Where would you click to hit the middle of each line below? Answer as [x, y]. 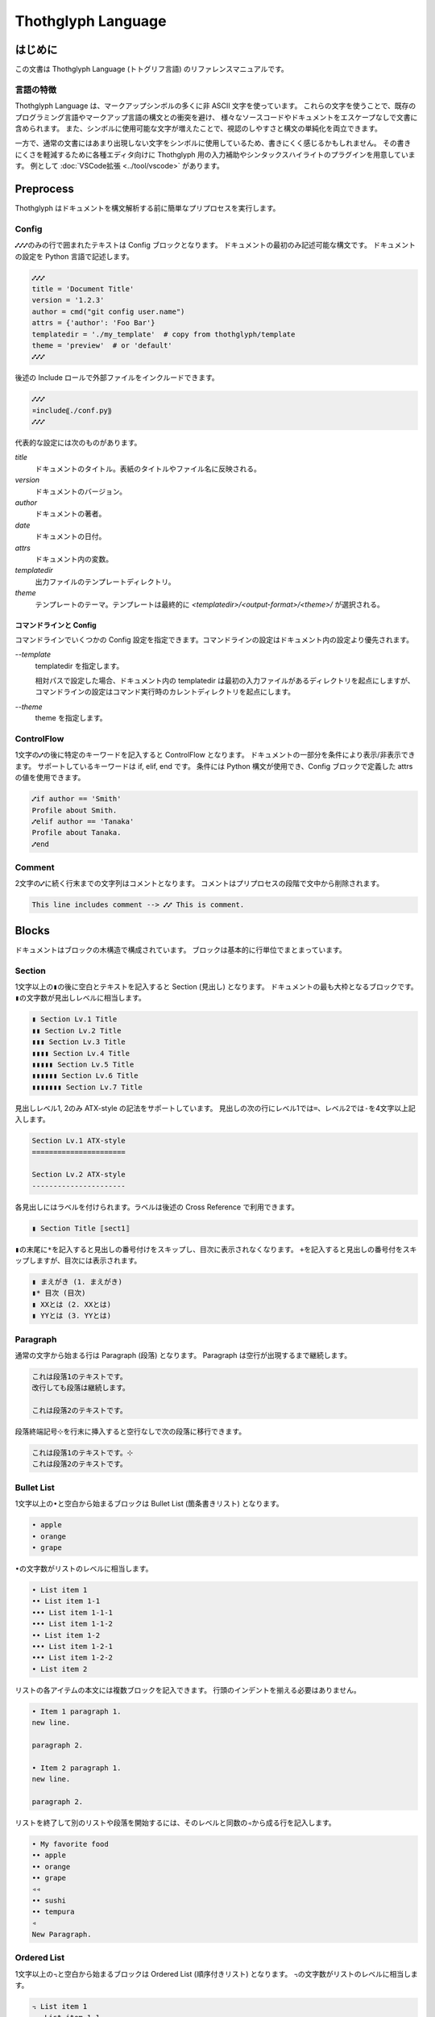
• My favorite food [70, 1844]
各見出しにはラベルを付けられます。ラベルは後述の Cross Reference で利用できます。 [157, 1207]
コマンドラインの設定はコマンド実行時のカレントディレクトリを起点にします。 [165, 692]
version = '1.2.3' [68, 300]
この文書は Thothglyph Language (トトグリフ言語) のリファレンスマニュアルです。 [152, 69]
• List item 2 [60, 1669]
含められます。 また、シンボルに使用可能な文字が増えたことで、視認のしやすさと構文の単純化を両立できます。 [199, 128]
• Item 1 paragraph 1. [77, 1711]
